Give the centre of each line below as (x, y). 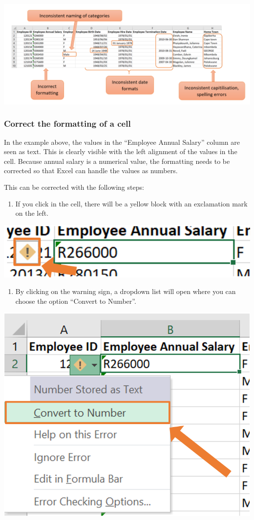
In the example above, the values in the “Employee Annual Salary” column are (122, 142)
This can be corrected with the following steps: (74, 187)
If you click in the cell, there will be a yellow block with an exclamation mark (131, 203)
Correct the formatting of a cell (67, 124)
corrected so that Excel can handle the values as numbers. (91, 170)
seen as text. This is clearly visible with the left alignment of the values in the (121, 151)
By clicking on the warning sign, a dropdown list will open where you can (126, 291)
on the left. (32, 213)
